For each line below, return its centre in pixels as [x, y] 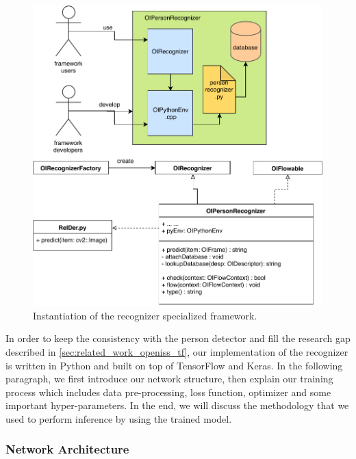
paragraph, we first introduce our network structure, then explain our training [169, 379]
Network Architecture [67, 449]
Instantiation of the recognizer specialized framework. [145, 315]
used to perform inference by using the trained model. [119, 418]
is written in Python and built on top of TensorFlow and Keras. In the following [174, 365]
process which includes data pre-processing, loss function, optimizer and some [168, 392]
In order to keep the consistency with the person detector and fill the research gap [178, 338]
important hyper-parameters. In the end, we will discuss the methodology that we [177, 405]
